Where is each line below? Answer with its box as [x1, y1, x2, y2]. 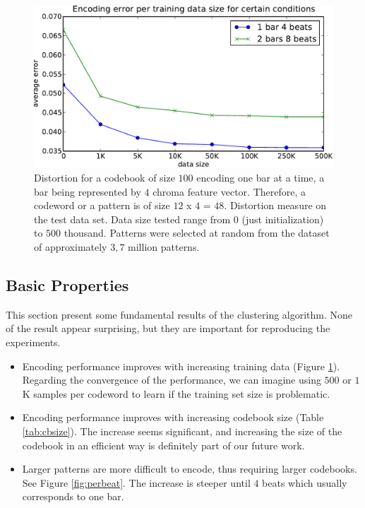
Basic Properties [6, 273, 129, 295]
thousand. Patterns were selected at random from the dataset [64, 225, 330, 240]
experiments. [6, 334, 61, 349]
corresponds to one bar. [22, 489, 124, 504]
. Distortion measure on [224, 198, 327, 213]
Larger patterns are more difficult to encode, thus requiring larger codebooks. [22, 461, 357, 476]
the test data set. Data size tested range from [34, 211, 231, 226]
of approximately [34, 239, 107, 254]
